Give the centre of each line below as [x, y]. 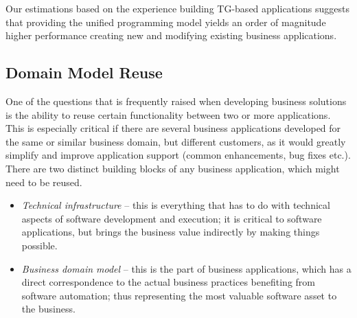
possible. [39, 245]
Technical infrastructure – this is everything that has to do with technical [176, 205]
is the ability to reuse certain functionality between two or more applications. [168, 114]
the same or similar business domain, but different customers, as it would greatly [176, 141]
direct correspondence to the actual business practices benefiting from [168, 282]
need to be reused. [44, 182]
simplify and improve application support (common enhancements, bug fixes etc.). [178, 155]
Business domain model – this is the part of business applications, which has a [186, 268]
